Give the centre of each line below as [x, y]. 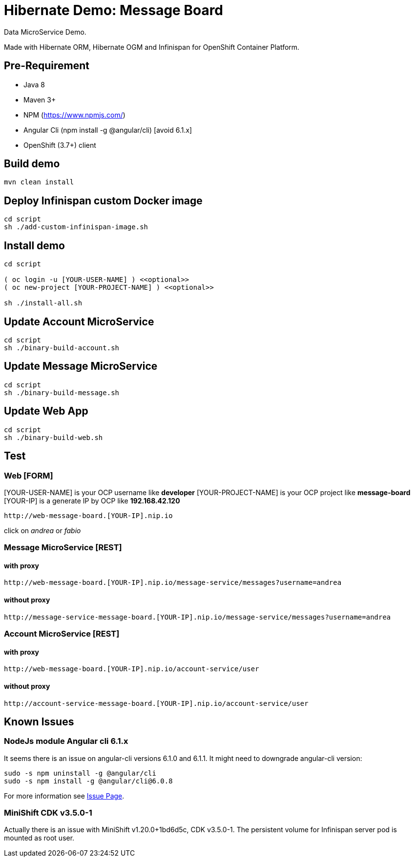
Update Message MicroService [81, 366]
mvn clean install [39, 182]
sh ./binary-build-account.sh [62, 348]
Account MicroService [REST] [62, 634]
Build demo [32, 164]
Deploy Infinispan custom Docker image [103, 200]
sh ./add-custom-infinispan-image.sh [76, 227]
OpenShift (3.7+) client [60, 145]
